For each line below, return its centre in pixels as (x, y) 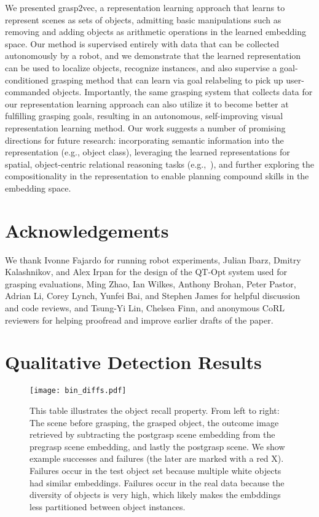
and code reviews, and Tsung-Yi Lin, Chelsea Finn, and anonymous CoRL (145, 308)
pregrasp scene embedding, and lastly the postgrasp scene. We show (157, 446)
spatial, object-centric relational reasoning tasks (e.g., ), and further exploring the (160, 164)
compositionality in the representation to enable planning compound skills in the (157, 176)
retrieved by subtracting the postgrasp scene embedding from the (152, 434)
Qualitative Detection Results (133, 362)
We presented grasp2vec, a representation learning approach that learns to (145, 7)
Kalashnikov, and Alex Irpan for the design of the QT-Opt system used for (146, 272)
